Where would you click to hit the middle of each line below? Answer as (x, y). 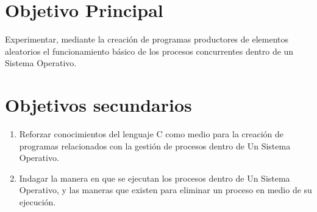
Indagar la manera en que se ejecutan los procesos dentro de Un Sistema (155, 178)
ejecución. (37, 202)
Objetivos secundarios (98, 105)
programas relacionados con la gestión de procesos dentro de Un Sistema (155, 145)
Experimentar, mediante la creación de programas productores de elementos (147, 39)
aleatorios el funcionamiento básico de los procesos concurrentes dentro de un (149, 51)
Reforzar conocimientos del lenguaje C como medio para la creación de (151, 134)
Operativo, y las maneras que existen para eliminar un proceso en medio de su (166, 190)
